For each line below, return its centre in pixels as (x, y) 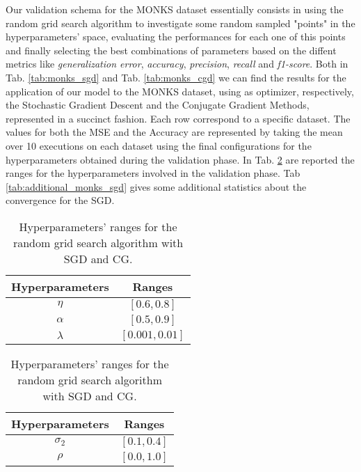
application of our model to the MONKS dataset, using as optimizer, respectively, (180, 91)
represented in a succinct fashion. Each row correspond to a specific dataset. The (178, 118)
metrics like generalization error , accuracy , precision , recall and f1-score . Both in (177, 64)
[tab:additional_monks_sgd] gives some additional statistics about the (156, 186)
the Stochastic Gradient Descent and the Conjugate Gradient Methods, (158, 105)
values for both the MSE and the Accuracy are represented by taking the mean (174, 132)
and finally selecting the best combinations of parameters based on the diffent (171, 50)
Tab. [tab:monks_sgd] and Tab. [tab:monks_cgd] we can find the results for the (176, 77)
